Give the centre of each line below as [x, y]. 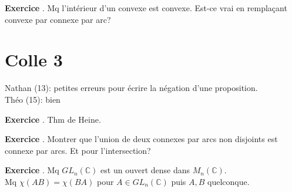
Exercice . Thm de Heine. [53, 119]
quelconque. [229, 181]
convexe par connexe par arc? [58, 19]
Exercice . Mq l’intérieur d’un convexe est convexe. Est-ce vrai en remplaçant [146, 8]
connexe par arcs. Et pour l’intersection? [78, 150]
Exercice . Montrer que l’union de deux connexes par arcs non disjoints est [141, 139]
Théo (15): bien [33, 99]
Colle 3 [34, 60]
